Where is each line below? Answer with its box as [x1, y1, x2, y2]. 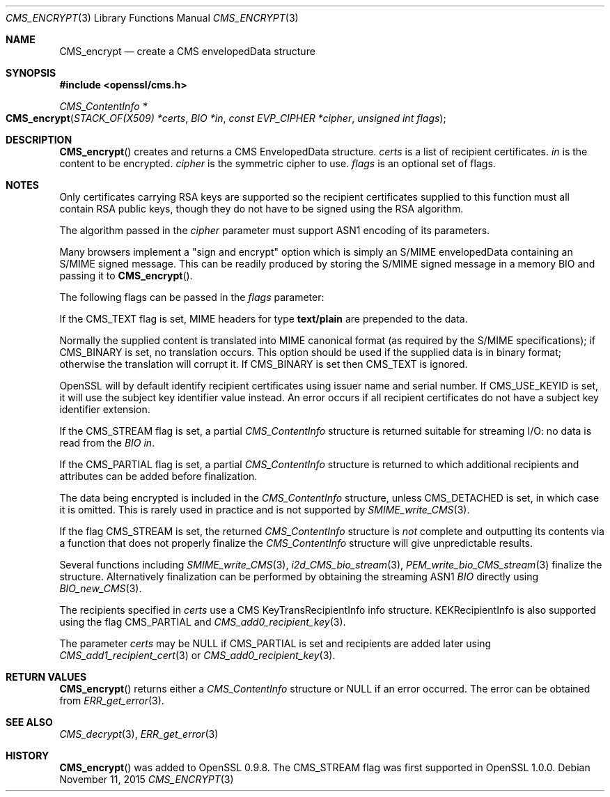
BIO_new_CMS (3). [59, 582, 142, 594]
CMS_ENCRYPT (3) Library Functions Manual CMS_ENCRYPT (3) [6, 12, 299, 24]
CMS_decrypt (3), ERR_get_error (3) [59, 728, 219, 740]
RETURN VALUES [6, 671, 87, 683]
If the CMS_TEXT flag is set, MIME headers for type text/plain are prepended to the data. [59, 313, 468, 325]
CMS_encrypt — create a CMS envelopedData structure [59, 45, 315, 57]
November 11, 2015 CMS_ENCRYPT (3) [59, 773, 234, 785]
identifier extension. [59, 403, 150, 415]
